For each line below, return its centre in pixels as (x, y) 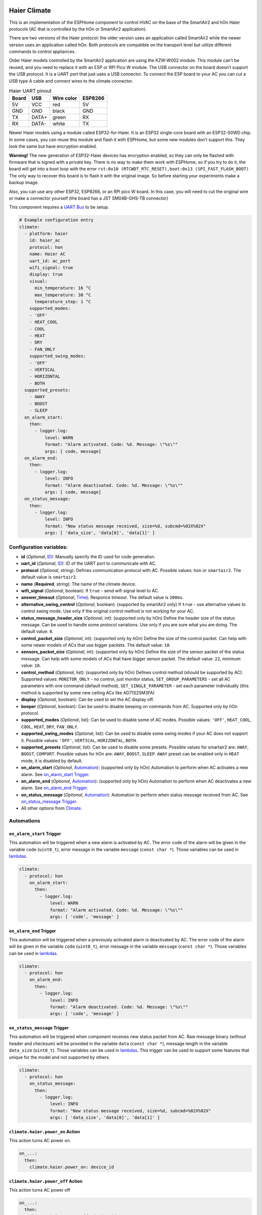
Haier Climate (30, 10)
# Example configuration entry (57, 220)
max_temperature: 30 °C (63, 295)
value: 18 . (31, 665)
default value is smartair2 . (49, 577)
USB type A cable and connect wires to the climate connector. (71, 81)
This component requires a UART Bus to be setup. (59, 207)
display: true (46, 274)
